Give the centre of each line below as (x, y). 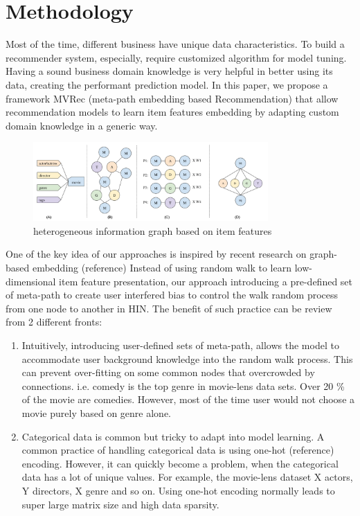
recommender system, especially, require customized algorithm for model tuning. (176, 57)
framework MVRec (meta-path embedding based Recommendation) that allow (172, 98)
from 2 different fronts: (54, 322)
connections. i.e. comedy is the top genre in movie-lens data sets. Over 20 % (183, 385)
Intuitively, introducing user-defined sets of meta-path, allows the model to (180, 345)
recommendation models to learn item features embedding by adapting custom (172, 112)
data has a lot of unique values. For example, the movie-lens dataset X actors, (187, 477)
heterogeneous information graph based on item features (153, 230)
